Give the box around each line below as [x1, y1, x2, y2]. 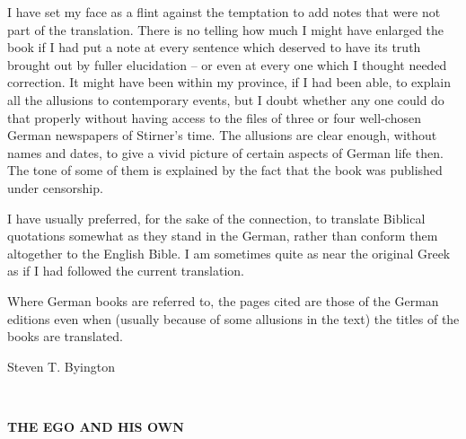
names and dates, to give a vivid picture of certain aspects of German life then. [7, 143, 444, 162]
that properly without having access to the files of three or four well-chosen [7, 108, 421, 127]
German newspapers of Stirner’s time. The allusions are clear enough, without [7, 126, 437, 145]
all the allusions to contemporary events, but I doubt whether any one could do [7, 90, 444, 109]
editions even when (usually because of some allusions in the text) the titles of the [7, 309, 460, 328]
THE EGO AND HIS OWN [7, 417, 184, 435]
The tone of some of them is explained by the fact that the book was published [7, 161, 443, 180]
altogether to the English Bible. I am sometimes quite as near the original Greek [7, 243, 451, 262]
